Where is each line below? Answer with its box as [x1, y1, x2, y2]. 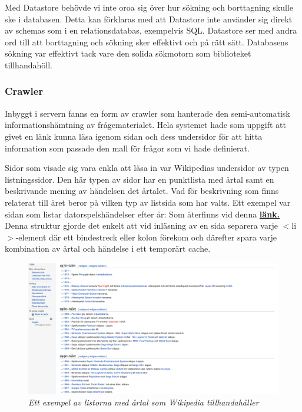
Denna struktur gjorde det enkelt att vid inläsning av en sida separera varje [5, 219, 278, 232]
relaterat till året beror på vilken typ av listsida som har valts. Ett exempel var [5, 196, 291, 208]
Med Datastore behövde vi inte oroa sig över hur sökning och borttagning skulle [5, 1, 293, 13]
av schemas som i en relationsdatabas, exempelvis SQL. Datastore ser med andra [5, 24, 297, 37]
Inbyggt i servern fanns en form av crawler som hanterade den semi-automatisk [5, 107, 290, 119]
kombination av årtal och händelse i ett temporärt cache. [5, 242, 211, 255]
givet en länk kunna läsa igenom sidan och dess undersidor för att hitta [5, 130, 263, 142]
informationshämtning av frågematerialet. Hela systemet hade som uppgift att [5, 118, 286, 131]
